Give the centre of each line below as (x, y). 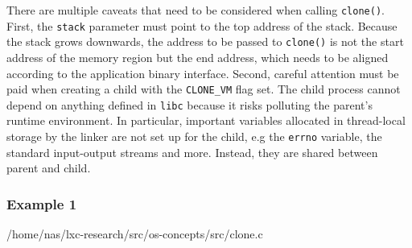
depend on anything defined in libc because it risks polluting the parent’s (190, 104)
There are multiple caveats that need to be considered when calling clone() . (196, 10)
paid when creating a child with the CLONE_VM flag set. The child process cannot (204, 89)
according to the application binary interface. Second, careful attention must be (203, 73)
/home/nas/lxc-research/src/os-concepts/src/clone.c (135, 234)
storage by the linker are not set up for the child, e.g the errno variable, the (194, 136)
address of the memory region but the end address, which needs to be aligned (198, 57)
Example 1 (42, 203)
